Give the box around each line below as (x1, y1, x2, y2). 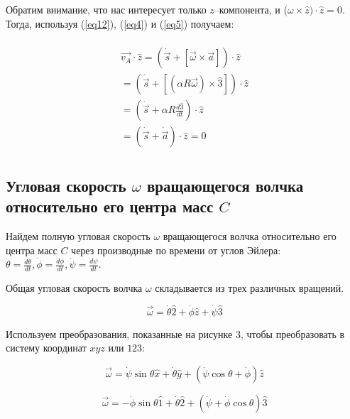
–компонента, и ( (214, 2, 288, 16)
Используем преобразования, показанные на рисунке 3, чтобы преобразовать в (6, 326, 345, 341)
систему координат (6, 340, 87, 355)
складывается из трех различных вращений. (155, 280, 344, 295)
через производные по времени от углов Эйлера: (71, 242, 281, 257)
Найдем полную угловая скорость (6, 228, 151, 243)
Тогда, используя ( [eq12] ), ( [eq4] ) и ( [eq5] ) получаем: (6, 16, 234, 31)
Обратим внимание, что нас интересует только (6, 2, 207, 16)
